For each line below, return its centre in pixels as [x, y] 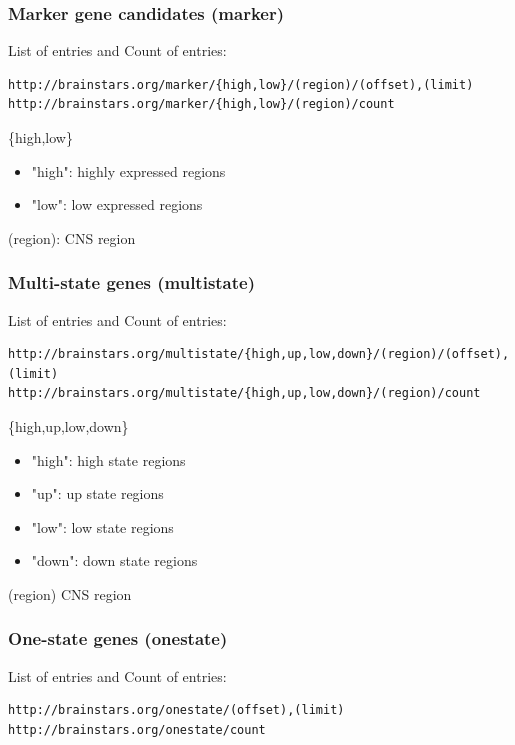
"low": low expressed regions [117, 204]
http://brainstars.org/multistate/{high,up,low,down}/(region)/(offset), [259, 354]
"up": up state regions [97, 493]
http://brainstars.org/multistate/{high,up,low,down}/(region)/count [244, 393]
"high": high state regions [108, 459]
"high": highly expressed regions [128, 170]
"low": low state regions [102, 526]
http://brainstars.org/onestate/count [137, 729]
